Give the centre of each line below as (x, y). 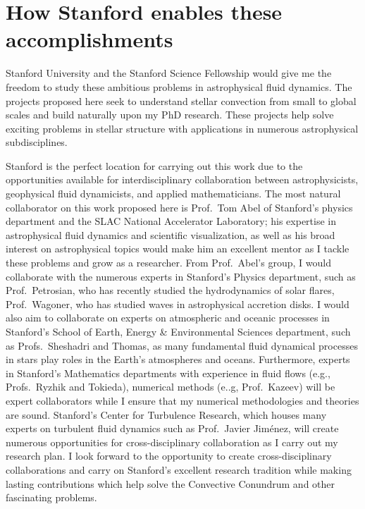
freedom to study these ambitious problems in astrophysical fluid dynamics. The (179, 86)
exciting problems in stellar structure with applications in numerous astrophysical (182, 128)
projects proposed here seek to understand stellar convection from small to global (181, 100)
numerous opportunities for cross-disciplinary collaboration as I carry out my (172, 442)
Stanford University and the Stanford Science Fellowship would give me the (169, 73)
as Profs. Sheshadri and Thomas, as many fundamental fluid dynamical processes (182, 345)
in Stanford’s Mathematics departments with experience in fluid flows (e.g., (168, 373)
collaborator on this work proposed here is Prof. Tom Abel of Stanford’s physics (179, 207)
